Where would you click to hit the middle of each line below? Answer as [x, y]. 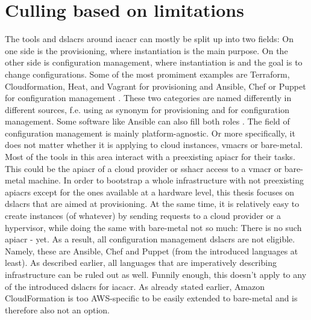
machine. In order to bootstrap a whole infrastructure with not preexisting [166, 180]
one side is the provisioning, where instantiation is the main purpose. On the [146, 50]
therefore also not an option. [58, 309]
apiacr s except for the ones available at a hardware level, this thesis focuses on [150, 192]
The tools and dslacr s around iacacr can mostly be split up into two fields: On [149, 39]
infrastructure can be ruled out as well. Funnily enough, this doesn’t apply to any [156, 274]
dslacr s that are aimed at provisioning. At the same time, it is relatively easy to [152, 204]
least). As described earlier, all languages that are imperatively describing [141, 263]
